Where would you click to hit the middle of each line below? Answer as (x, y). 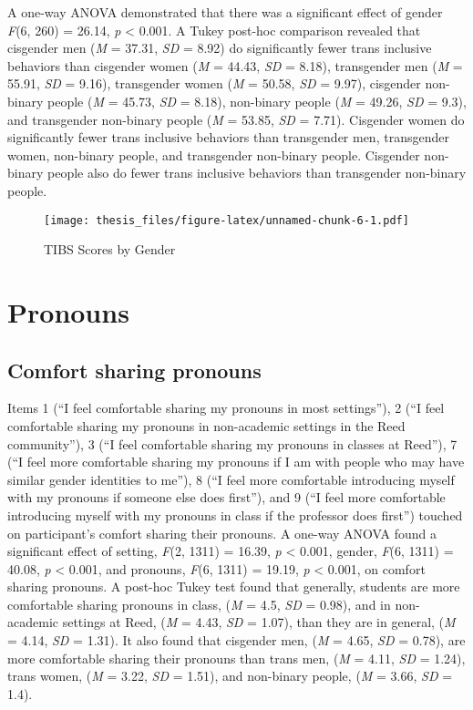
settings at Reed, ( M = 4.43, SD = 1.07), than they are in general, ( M (259, 622)
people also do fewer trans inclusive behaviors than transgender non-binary (257, 173)
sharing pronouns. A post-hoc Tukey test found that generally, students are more (234, 587)
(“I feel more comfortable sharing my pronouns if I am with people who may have (236, 462)
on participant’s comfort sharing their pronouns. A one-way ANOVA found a (222, 533)
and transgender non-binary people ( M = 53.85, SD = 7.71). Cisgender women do (236, 119)
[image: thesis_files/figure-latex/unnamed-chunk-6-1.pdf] (226, 220)
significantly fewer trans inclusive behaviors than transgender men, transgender (228, 137)
